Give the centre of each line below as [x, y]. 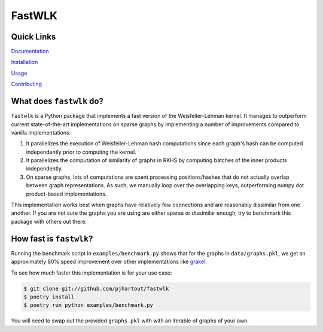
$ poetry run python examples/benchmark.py [89, 305]
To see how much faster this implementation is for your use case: [92, 273]
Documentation [30, 51]
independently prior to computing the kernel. [81, 152]
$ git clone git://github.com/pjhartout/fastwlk [96, 288]
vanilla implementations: [41, 132]
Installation [25, 62]
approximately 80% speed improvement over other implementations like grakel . [109, 262]
